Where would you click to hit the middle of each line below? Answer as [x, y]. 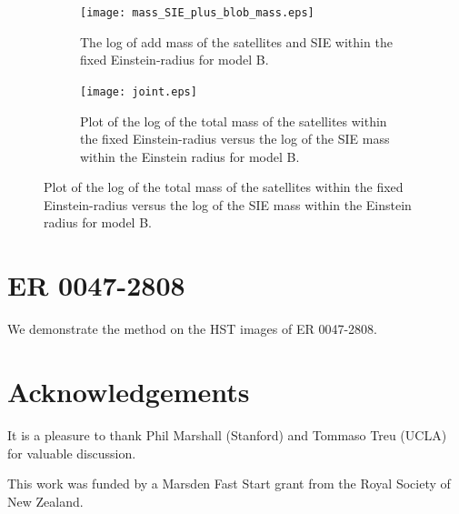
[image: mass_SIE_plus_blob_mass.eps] [197, 13]
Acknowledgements [129, 391]
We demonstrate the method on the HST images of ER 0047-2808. [192, 329]
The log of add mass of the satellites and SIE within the [236, 41]
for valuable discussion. [72, 453]
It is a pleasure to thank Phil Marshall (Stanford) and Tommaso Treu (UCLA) [227, 434]
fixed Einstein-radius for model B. [175, 60]
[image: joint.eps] [139, 91]
